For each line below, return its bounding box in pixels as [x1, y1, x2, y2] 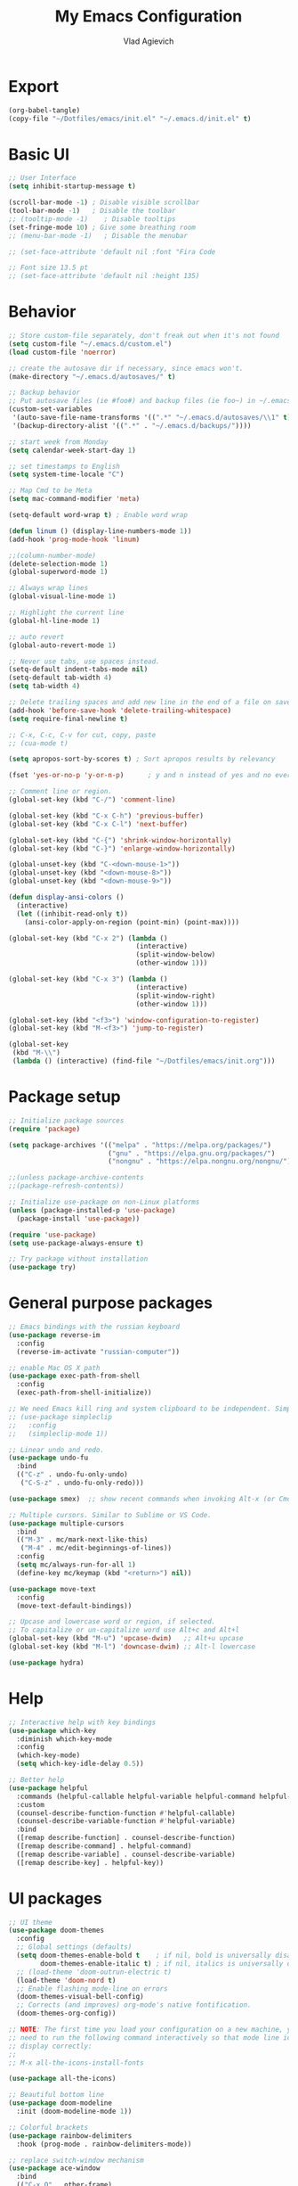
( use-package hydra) [8, 1658, 85, 1667]
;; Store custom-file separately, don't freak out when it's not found [8, 332, 279, 341]
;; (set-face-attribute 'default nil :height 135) [8, 272, 200, 281]
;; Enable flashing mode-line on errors [16, 1984, 168, 1993]
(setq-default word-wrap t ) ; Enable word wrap [8, 511, 189, 520]
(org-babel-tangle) [8, 105, 81, 115]
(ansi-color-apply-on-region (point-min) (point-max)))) [24, 917, 240, 926]
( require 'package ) [8, 1124, 81, 1133]
